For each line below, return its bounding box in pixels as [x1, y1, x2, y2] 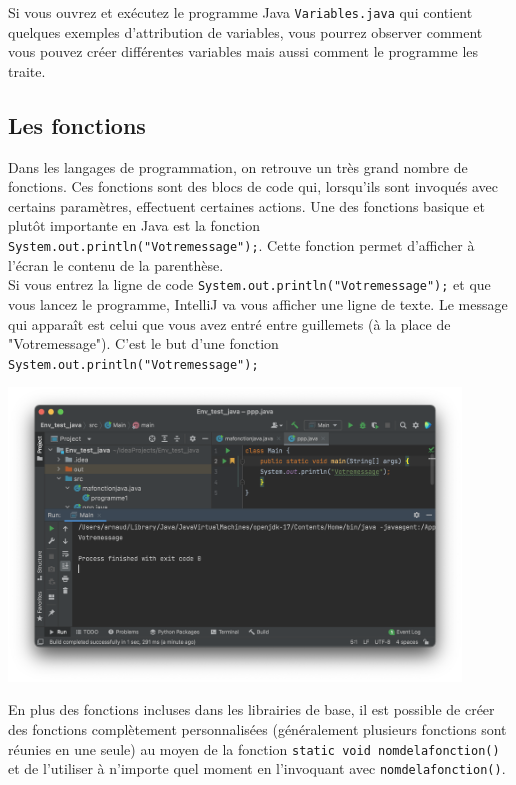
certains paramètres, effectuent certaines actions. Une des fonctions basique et [8, 195, 486, 216]
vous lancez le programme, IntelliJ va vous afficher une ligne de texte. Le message [8, 293, 508, 314]
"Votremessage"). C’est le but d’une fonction [8, 333, 279, 354]
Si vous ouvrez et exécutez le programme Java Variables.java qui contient [8, 2, 473, 22]
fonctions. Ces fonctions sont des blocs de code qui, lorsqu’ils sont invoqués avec [8, 176, 498, 197]
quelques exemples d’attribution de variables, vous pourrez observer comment [8, 21, 483, 42]
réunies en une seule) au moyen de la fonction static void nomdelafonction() [8, 738, 500, 759]
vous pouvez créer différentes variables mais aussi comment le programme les [8, 41, 479, 62]
